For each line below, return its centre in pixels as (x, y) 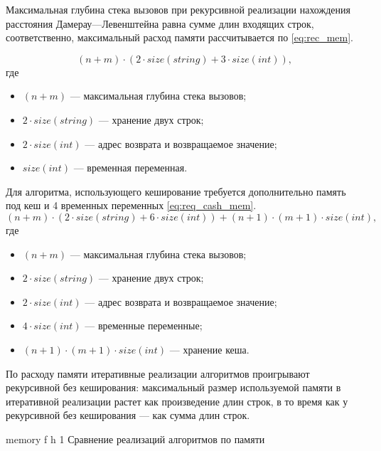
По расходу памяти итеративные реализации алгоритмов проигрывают (158, 373)
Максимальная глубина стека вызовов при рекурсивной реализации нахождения (178, 9)
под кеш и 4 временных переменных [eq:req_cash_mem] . (131, 205)
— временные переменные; (144, 325)
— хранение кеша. (209, 349)
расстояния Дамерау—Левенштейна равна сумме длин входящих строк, (160, 23)
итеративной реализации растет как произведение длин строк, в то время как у (177, 401)
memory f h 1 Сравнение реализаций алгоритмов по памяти (135, 439)
